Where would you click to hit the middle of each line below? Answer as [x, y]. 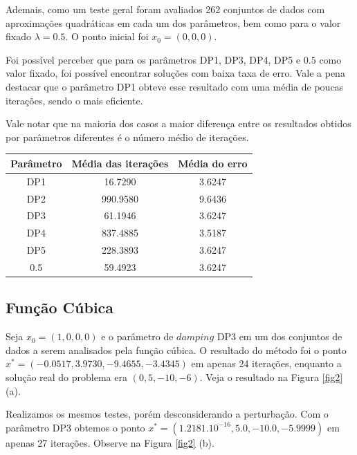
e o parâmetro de [137, 336]
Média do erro [213, 163]
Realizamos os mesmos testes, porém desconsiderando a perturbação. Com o [167, 414]
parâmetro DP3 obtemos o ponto [75, 427]
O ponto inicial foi [110, 36]
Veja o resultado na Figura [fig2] [274, 377]
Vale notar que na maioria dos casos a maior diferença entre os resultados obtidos [178, 123]
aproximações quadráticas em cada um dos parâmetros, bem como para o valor [173, 22]
